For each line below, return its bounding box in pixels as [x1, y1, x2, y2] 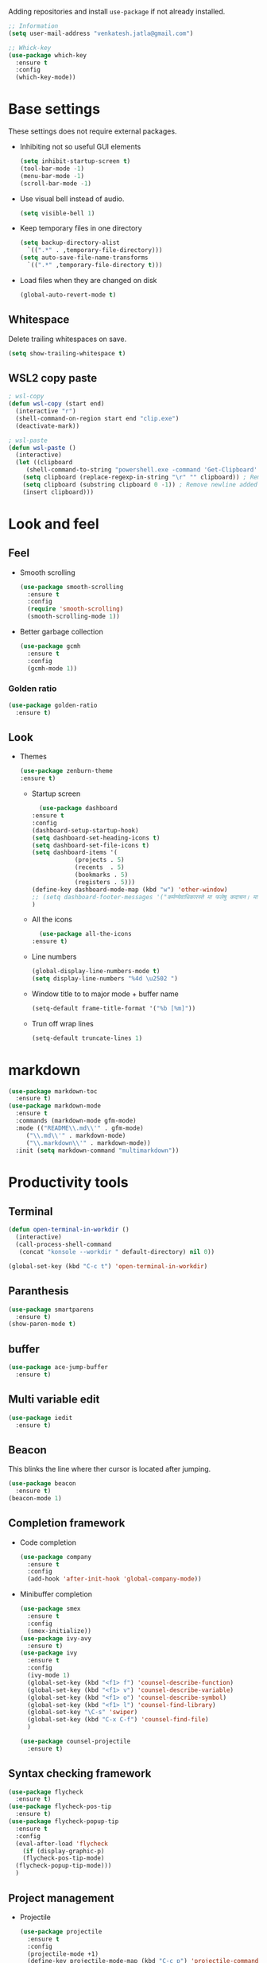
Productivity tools [8, 1173, 129, 1191]
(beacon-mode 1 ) [8, 1494, 62, 1502]
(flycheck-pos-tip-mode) [22, 1854, 105, 1863]
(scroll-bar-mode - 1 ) [19, 179, 92, 188]
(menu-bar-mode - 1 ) [19, 172, 85, 180]
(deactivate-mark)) [15, 421, 80, 430]
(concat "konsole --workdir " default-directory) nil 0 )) [18, 1248, 215, 1256]
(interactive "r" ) [15, 407, 77, 416]
